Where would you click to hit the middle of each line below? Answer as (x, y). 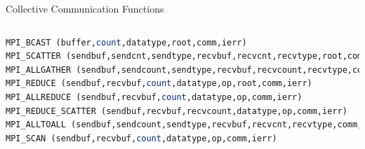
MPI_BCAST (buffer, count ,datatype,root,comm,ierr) (126, 42)
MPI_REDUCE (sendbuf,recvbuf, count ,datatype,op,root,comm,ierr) (159, 84)
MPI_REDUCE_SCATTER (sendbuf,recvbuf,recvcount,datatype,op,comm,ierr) (177, 111)
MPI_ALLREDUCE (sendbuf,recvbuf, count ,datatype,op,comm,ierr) (154, 97)
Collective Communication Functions (85, 8)
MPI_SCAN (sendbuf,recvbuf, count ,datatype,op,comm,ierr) (141, 138)
